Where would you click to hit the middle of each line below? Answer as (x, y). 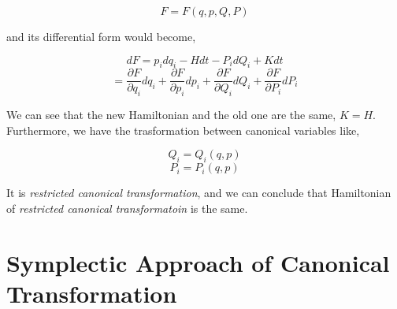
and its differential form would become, (101, 36)
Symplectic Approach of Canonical (198, 262)
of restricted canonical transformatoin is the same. (127, 208)
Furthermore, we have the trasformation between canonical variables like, (183, 130)
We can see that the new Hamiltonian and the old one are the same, (171, 115)
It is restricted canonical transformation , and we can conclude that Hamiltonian (199, 193)
